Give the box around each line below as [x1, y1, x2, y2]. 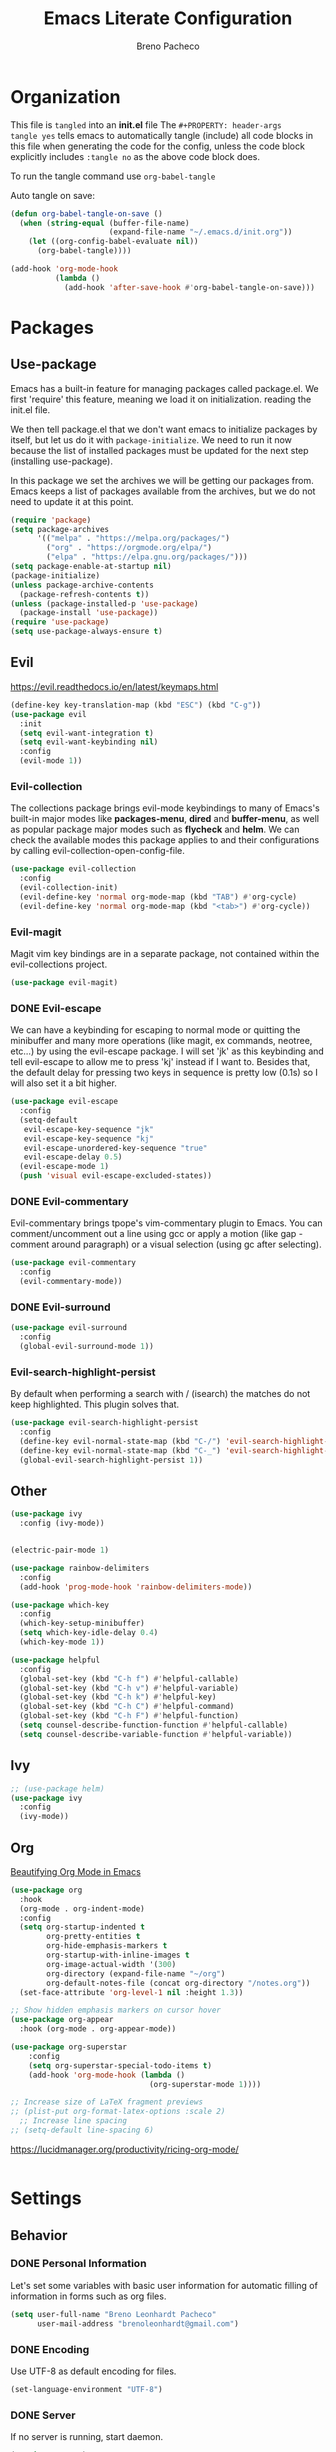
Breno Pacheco [136, 40, 200, 52]
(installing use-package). [10, 455, 113, 467]
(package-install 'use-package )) [19, 608, 159, 618]
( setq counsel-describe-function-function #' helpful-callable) [19, 1720, 288, 1731]
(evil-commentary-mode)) [19, 1277, 123, 1287]
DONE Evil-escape [10, 1001, 102, 1015]
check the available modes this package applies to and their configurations [10, 834, 320, 846]
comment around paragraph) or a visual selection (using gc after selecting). [10, 1238, 322, 1251]
